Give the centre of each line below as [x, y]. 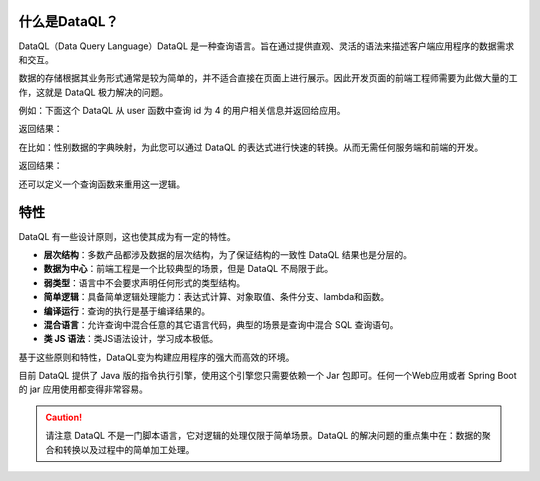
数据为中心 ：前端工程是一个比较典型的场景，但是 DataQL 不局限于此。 [188, 269]
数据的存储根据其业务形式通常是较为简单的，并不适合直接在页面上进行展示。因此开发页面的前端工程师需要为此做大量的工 [268, 78]
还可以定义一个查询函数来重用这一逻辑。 [101, 184]
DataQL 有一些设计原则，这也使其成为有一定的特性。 [127, 236]
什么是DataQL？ [68, 21]
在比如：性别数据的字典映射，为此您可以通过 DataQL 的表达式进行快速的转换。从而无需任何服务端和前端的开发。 [251, 147]
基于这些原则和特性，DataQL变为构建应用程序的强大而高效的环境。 [156, 357]
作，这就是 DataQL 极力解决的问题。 [93, 92]
